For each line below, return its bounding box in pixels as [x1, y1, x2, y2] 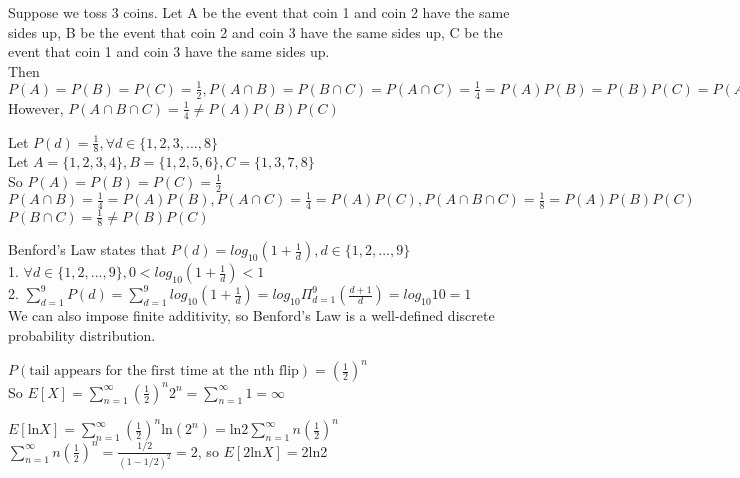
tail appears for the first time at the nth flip [29, 364, 299, 379]
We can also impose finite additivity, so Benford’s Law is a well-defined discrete [8, 305, 495, 326]
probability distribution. [8, 325, 156, 346]
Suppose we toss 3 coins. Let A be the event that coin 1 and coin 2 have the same [8, 2, 510, 22]
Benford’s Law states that [8, 239, 167, 260]
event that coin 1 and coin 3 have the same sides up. [8, 41, 330, 62]
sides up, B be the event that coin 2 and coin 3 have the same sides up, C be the [8, 21, 503, 42]
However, [8, 97, 64, 118]
